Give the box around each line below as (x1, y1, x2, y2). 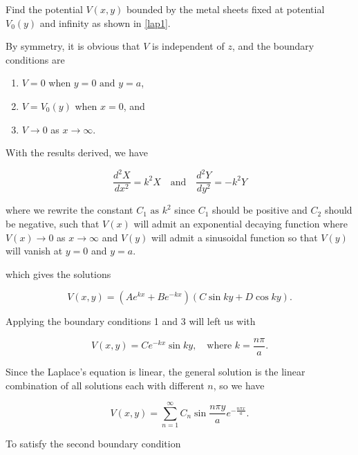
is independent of (152, 39, 225, 53)
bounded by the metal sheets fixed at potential (126, 2, 325, 16)
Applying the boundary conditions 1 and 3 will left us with (6, 314, 256, 328)
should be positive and (212, 203, 308, 217)
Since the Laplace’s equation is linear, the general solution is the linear (6, 364, 305, 378)
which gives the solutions (6, 266, 111, 281)
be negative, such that (6, 216, 100, 230)
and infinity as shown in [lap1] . (39, 15, 171, 30)
